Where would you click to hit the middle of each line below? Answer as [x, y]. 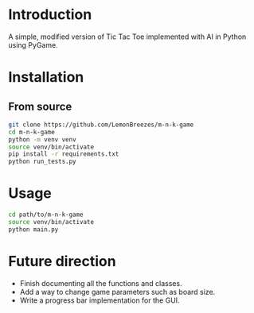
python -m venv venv [43, 139]
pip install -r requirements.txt [64, 154]
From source [40, 106]
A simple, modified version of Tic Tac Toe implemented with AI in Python [127, 37]
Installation [46, 77]
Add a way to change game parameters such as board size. [117, 292]
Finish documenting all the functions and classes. [101, 283]
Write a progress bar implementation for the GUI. [100, 300]
